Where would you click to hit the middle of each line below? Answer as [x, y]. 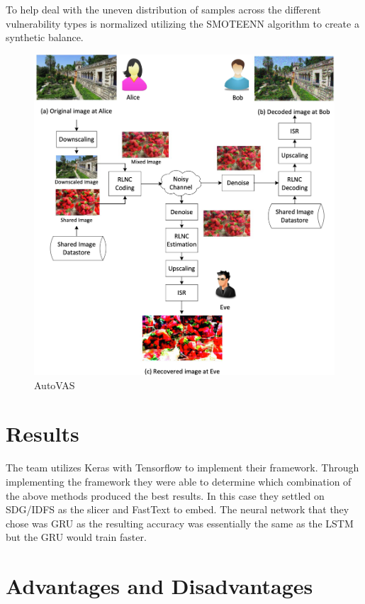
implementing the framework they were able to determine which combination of [179, 481]
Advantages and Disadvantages [159, 586]
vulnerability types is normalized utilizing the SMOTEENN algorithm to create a [182, 23]
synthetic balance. [45, 37]
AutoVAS [55, 385]
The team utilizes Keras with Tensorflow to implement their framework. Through [182, 468]
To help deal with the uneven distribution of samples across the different [163, 9]
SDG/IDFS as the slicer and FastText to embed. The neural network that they [178, 509]
